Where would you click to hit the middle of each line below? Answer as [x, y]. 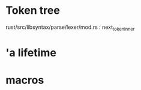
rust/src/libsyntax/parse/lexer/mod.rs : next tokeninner [70, 28]
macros [25, 80]
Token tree [33, 10]
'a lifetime [31, 52]
